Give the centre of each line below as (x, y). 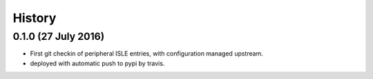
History (35, 18)
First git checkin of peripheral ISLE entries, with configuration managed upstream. (147, 54)
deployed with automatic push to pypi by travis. (97, 63)
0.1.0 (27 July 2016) (59, 36)
